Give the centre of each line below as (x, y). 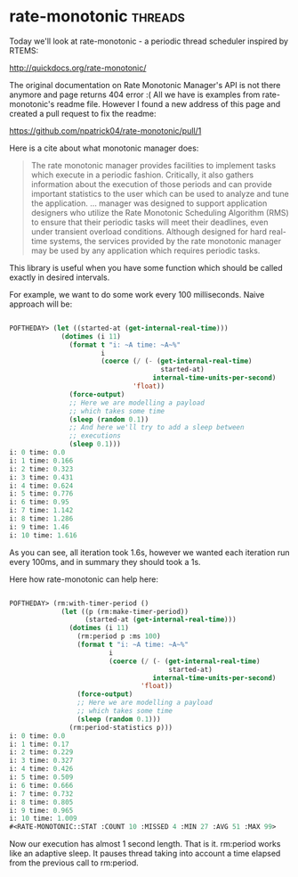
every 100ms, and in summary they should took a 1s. (105, 561)
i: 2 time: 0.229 (41, 752)
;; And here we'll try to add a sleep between (157, 428)
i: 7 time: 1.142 (41, 511)
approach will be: (41, 304)
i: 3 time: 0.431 (41, 477)
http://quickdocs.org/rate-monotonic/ (78, 68)
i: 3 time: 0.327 (41, 761)
